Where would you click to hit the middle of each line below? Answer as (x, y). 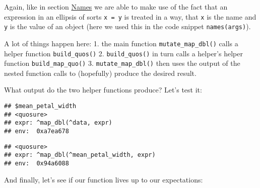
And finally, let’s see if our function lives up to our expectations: (104, 179)
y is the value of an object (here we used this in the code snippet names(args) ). (127, 26)
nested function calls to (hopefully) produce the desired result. (100, 73)
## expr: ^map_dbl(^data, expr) (58, 123)
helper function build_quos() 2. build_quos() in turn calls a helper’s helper (123, 53)
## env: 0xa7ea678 (37, 131)
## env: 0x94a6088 (37, 163)
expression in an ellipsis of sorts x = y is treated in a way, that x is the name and (130, 16)
